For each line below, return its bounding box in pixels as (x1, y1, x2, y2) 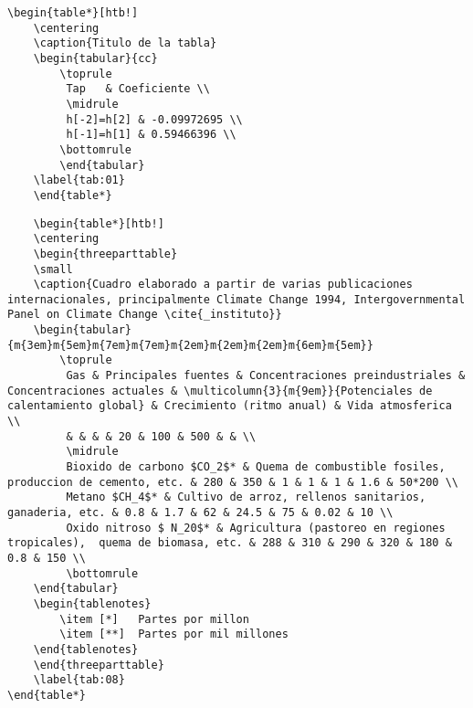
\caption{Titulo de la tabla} (33, 37, 217, 50)
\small (33, 262, 73, 276)
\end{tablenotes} (33, 642, 139, 656)
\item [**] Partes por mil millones (59, 628, 289, 641)
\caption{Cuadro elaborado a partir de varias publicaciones (33, 278, 413, 291)
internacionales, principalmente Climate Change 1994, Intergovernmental (7, 292, 466, 306)
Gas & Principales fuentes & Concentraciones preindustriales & (66, 369, 466, 383)
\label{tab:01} (33, 174, 125, 187)
